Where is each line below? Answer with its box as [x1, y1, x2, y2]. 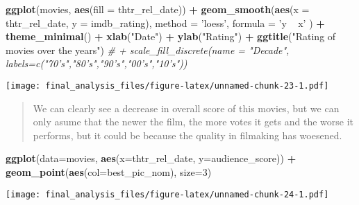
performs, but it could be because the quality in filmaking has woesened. [33, 127, 342, 142]
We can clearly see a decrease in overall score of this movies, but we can [33, 100, 340, 115]
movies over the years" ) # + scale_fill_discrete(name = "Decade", [6, 42, 290, 57]
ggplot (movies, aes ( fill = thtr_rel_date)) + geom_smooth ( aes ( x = [6, 2, 310, 16]
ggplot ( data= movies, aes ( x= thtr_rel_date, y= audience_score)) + [6, 151, 297, 166]
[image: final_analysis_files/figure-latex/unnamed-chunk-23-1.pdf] [6, 80, 329, 91]
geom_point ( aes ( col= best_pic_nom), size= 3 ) [6, 165, 212, 179]
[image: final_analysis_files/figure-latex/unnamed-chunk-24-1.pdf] [6, 189, 329, 199]
